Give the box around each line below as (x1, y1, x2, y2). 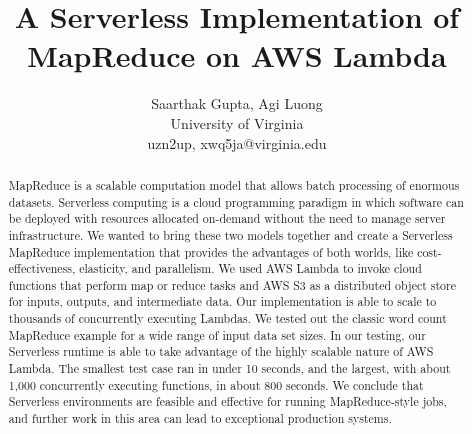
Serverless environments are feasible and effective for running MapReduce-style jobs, (8, 393, 447, 410)
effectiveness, (8, 260, 76, 277)
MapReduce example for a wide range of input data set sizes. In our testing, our (8, 326, 426, 343)
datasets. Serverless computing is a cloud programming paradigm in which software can (8, 193, 464, 210)
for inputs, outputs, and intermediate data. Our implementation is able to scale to (8, 293, 437, 310)
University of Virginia (170, 112, 304, 133)
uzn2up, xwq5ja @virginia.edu (147, 132, 327, 153)
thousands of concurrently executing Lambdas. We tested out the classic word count (8, 310, 447, 327)
